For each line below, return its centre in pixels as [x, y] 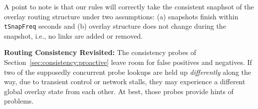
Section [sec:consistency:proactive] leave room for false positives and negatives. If [128, 62]
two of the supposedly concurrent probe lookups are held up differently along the [128, 72]
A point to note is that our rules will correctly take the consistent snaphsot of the [129, 6]
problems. [19, 101]
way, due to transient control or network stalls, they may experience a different [125, 82]
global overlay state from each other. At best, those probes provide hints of [119, 91]
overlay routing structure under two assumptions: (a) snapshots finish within [121, 16]
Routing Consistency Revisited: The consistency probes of [100, 52]
